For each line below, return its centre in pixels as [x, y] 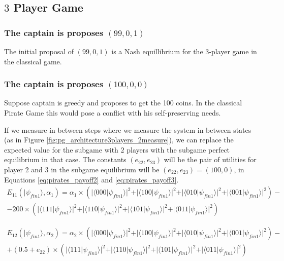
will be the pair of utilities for [210, 159]
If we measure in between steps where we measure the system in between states [128, 129]
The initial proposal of [39, 51]
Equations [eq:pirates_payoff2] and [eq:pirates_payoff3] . [91, 179]
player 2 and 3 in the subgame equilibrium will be [82, 169]
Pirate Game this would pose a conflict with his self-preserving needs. [113, 113]
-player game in [233, 51]
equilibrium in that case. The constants [65, 159]
